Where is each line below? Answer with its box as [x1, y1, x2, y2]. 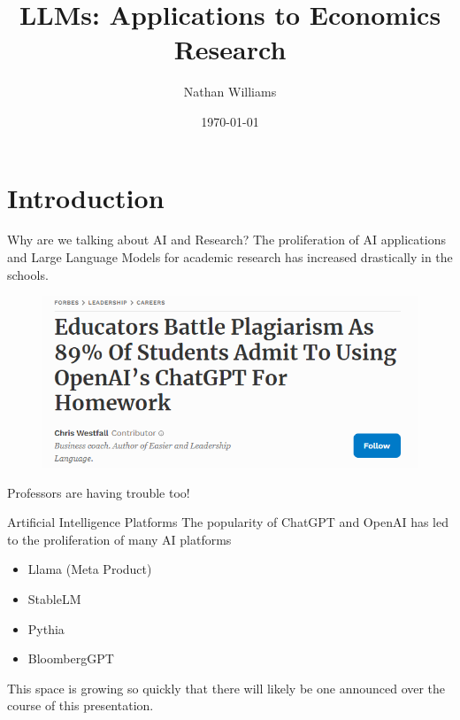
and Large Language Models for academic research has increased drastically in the [7, 248, 453, 267]
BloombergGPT [27, 649, 114, 668]
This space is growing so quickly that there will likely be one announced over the [7, 678, 446, 697]
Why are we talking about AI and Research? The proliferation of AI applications [7, 230, 446, 249]
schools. [7, 265, 49, 283]
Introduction [7, 179, 165, 215]
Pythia [27, 619, 65, 638]
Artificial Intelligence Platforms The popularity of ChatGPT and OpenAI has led [7, 513, 448, 531]
